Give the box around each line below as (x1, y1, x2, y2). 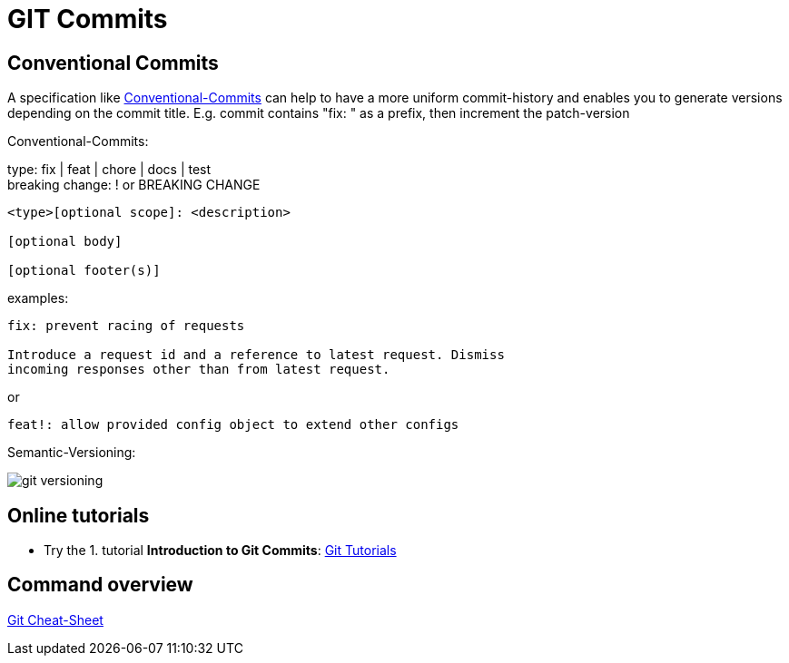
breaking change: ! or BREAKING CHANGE (7, 177, 261, 193)
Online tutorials (7, 503, 150, 527)
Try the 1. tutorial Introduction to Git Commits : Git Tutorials (44, 542, 397, 559)
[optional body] (7, 234, 123, 249)
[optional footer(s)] (7, 263, 161, 278)
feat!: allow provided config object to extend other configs (7, 417, 459, 433)
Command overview (7, 573, 193, 597)
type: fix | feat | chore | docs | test (7, 161, 212, 178)
